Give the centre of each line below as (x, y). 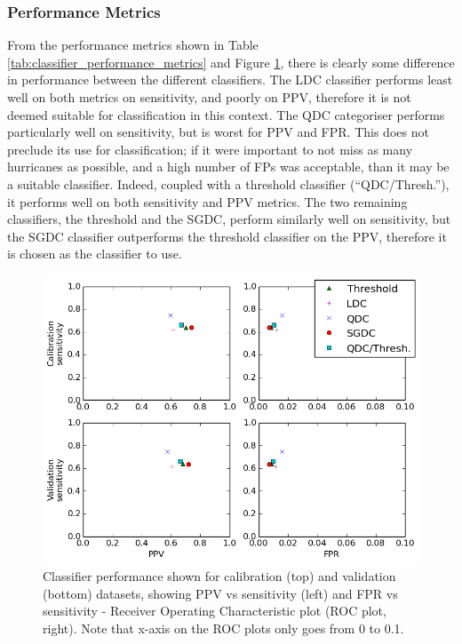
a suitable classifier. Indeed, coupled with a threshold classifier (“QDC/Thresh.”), (228, 183)
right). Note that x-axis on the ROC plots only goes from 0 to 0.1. (223, 628)
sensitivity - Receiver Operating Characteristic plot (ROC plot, (215, 611)
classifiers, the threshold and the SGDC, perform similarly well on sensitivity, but (229, 219)
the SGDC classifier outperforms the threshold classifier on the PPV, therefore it (227, 236)
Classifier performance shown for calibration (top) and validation (219, 576)
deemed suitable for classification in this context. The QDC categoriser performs (226, 114)
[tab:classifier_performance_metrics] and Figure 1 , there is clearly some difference (231, 62)
